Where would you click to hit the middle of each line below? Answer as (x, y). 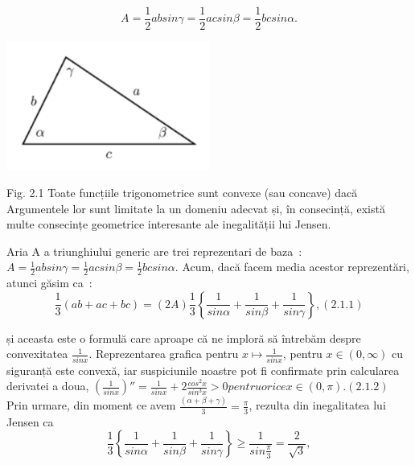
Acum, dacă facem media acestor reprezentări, (296, 267)
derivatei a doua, (48, 386)
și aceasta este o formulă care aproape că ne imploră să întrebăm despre (184, 337)
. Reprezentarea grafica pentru (164, 354)
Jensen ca (30, 421)
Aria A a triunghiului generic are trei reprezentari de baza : (154, 251)
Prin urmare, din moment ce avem (91, 405)
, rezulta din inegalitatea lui (317, 405)
